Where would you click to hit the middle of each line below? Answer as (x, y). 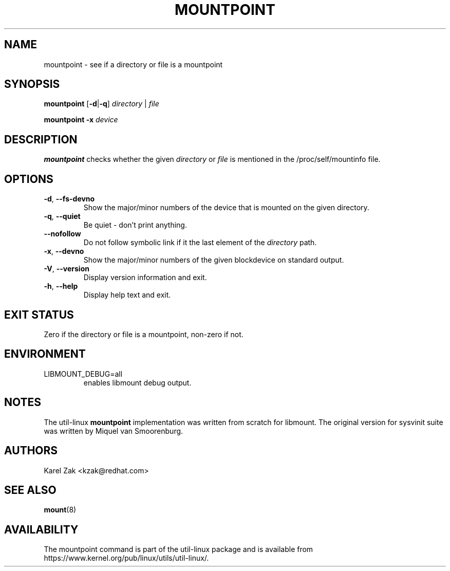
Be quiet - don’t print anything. (135, 225)
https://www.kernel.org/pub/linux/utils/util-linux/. (126, 558)
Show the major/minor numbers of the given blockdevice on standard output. (214, 260)
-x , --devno (64, 251)
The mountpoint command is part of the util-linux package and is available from (179, 549)
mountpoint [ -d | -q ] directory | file (101, 104)
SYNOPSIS (32, 84)
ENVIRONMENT (45, 354)
